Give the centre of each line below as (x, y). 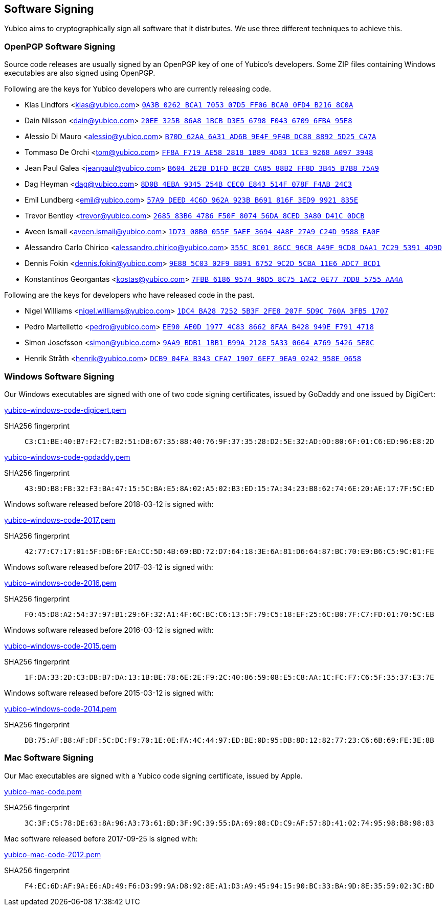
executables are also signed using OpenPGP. (80, 73)
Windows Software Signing (59, 376)
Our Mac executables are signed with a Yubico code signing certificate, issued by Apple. (153, 775)
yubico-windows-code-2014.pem (60, 708)
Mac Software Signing (49, 758)
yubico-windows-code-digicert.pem (65, 410)
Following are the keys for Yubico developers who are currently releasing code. (138, 89)
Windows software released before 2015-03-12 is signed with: (109, 693)
